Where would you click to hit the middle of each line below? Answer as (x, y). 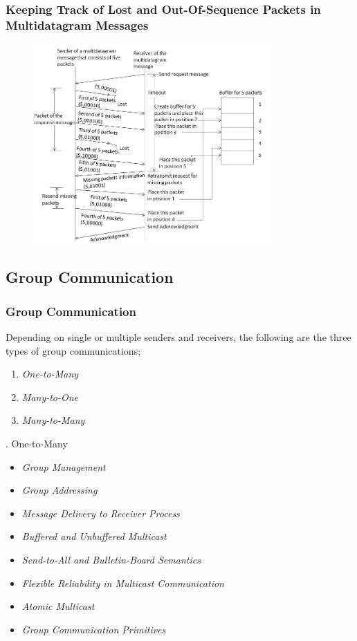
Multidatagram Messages (77, 25)
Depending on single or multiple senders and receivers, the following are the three (178, 337)
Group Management (64, 466)
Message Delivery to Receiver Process (101, 513)
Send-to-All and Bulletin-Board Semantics (111, 559)
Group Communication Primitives (94, 629)
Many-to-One (50, 397)
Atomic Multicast (58, 606)
